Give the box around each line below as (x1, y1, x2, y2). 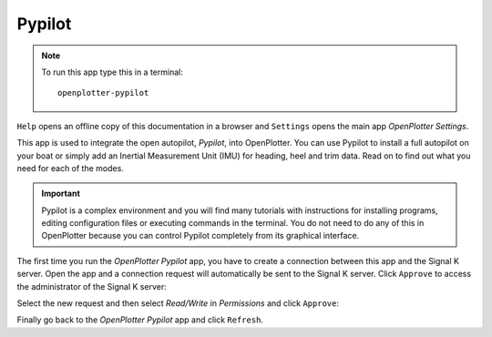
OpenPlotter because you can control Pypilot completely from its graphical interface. (41, 230, 360, 241)
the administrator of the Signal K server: (16, 281, 168, 291)
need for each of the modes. (16, 162, 125, 173)
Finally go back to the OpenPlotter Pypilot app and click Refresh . (16, 314, 264, 325)
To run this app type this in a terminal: (41, 66, 184, 77)
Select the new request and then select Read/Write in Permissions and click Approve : (16, 298, 339, 309)
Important (41, 188, 81, 199)
